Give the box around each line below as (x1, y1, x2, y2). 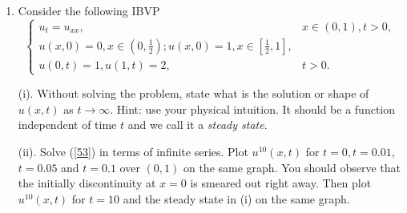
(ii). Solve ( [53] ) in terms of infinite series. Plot (18, 143, 248, 159)
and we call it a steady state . (127, 116, 268, 133)
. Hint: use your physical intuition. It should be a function (110, 100, 396, 117)
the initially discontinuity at (18, 175, 156, 191)
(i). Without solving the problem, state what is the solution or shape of (18, 85, 369, 102)
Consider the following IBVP (18, 2, 160, 18)
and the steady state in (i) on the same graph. (123, 190, 350, 207)
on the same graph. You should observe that (183, 159, 401, 175)
